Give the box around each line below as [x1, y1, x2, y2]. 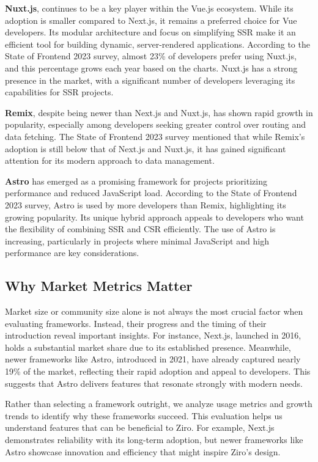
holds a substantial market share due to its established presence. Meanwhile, [5, 340, 291, 353]
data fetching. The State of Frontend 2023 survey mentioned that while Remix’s [5, 130, 305, 142]
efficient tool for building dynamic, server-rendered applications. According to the [5, 37, 310, 50]
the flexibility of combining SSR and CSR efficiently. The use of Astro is [5, 222, 276, 235]
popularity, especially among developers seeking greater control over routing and [5, 118, 306, 131]
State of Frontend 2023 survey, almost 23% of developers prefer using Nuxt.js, [5, 50, 297, 62]
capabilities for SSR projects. [5, 86, 114, 98]
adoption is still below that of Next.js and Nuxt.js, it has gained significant [5, 142, 286, 155]
